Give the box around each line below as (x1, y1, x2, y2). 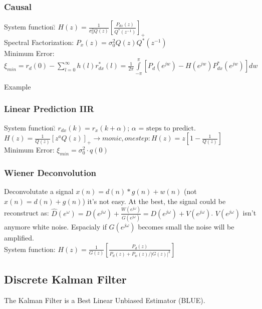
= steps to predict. (138, 124, 196, 132)
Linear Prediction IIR (4, 102, 94, 115)
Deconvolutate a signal (4, 186, 74, 196)
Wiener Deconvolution (4, 166, 97, 178)
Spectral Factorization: (4, 37, 74, 47)
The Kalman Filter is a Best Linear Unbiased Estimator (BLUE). (4, 294, 205, 305)
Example (4, 81, 31, 91)
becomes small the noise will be (138, 221, 234, 232)
